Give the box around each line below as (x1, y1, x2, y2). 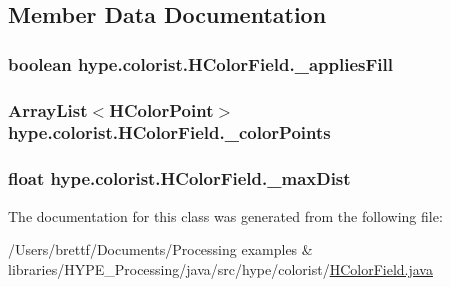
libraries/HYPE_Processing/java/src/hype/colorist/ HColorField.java (8, 258, 433, 279)
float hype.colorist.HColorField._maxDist (8, 166, 351, 191)
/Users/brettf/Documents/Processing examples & (8, 239, 313, 260)
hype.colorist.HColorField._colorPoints (8, 120, 331, 145)
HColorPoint (109, 97, 214, 122)
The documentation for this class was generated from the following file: (8, 205, 443, 226)
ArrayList (8, 97, 88, 122)
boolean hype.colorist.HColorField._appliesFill (8, 51, 393, 76)
